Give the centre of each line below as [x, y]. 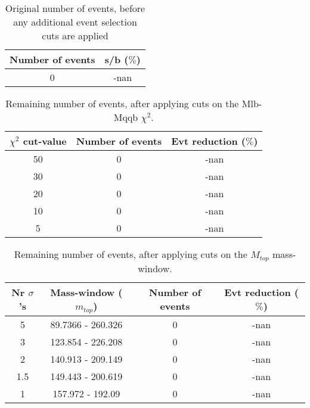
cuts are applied [75, 35]
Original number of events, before [75, 8]
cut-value [45, 141]
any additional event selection [75, 22]
